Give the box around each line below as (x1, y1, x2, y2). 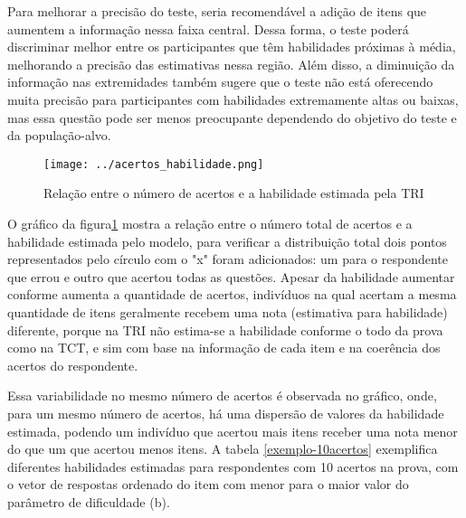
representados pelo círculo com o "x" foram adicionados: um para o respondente (7, 250, 449, 268)
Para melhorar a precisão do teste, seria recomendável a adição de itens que (7, 2, 427, 20)
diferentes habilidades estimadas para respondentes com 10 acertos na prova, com (7, 457, 459, 476)
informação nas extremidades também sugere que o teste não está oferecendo (7, 72, 433, 91)
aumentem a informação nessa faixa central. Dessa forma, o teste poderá (7, 19, 409, 38)
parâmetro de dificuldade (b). (7, 492, 170, 511)
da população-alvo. (7, 126, 111, 145)
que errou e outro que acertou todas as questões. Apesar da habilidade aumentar (7, 267, 455, 286)
